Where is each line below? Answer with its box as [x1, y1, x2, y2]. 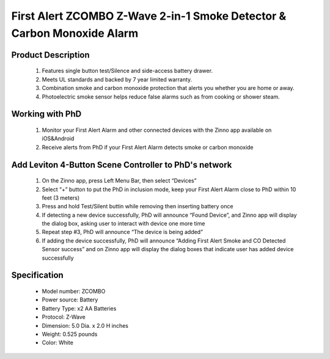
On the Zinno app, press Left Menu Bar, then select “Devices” [42, 177, 197, 184]
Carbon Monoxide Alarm [11, 26, 139, 40]
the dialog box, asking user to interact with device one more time [42, 220, 205, 227]
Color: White [42, 339, 73, 346]
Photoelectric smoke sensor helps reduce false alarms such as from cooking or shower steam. [42, 93, 280, 100]
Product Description [11, 50, 90, 60]
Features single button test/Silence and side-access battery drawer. [42, 67, 213, 75]
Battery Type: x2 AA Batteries [42, 304, 117, 312]
